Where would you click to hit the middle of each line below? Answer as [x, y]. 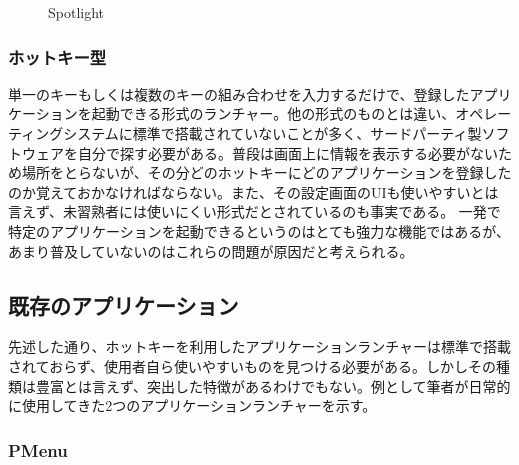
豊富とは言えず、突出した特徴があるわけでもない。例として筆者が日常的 [273, 385]
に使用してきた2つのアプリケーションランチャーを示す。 [192, 405]
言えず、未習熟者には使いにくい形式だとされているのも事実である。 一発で [254, 211]
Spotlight [76, 12]
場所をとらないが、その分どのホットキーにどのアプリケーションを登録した [266, 172]
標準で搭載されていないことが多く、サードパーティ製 [307, 133]
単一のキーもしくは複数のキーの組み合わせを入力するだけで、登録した [239, 93]
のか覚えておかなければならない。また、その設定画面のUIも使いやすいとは [253, 191]
